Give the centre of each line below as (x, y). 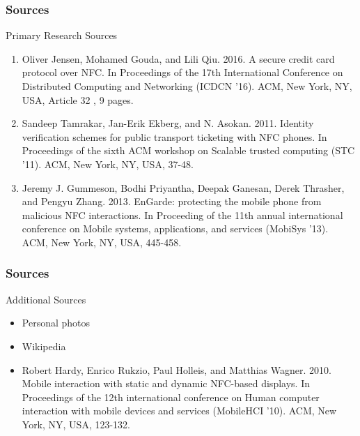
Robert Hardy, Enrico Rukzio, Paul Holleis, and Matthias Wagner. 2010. (177, 369)
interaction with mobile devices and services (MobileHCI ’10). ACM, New (179, 411)
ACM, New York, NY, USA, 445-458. (102, 242)
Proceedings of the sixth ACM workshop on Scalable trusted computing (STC (188, 150)
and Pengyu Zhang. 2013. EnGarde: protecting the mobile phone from (172, 201)
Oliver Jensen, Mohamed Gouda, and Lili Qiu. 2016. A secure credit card (178, 58)
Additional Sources (46, 299)
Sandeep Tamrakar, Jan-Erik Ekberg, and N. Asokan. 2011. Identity (168, 123)
